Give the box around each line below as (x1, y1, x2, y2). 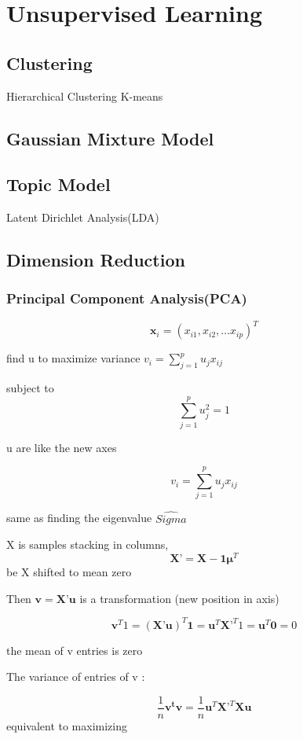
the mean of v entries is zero (6, 642, 143, 658)
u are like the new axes (6, 439, 117, 455)
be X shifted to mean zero (6, 563, 132, 579)
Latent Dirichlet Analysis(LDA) (6, 209, 159, 226)
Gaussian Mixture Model (6, 126, 214, 150)
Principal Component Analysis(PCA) (6, 289, 247, 308)
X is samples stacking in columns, (6, 536, 169, 553)
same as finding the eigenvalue (6, 509, 152, 526)
